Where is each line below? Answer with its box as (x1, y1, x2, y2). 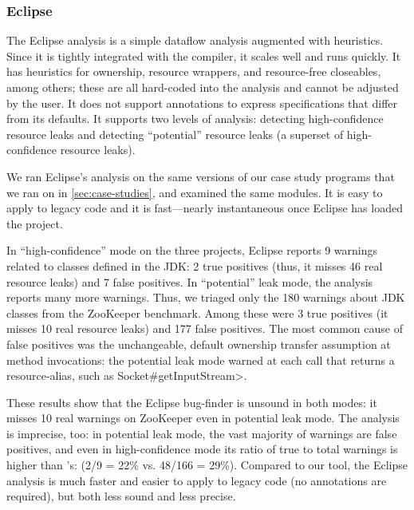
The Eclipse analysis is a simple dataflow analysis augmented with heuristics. (6, 32, 384, 49)
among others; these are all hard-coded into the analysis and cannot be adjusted (6, 79, 399, 95)
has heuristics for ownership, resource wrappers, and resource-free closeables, (6, 63, 381, 80)
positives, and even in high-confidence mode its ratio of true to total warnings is (6, 441, 398, 457)
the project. (6, 215, 63, 231)
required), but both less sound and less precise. (6, 488, 236, 504)
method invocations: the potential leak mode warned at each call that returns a (6, 351, 395, 368)
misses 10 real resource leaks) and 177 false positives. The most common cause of (6, 320, 403, 337)
